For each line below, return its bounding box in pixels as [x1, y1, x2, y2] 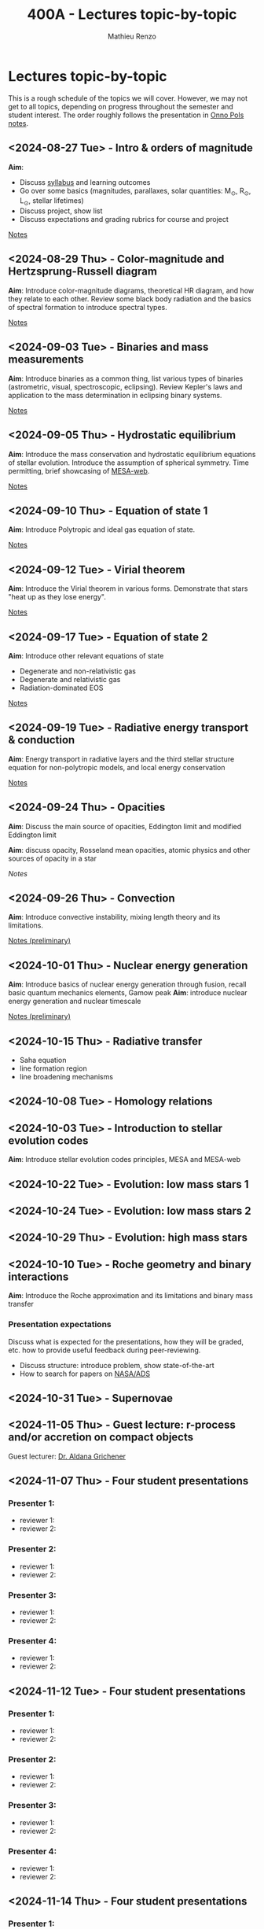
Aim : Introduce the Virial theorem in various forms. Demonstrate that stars [8, 584, 248, 593]
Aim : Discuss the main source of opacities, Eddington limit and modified [8, 821, 242, 831]
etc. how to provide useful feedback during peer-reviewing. [8, 1345, 201, 1355]
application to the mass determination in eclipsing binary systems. [8, 390, 222, 400]
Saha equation [19, 1056, 67, 1065]
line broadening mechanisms [19, 1072, 114, 1082]
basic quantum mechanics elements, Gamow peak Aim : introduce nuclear [8, 988, 247, 998]
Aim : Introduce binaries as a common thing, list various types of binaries [8, 374, 244, 383]
